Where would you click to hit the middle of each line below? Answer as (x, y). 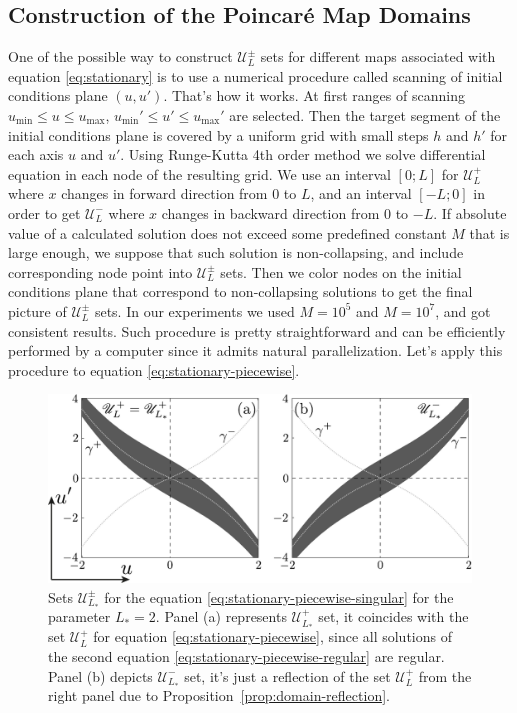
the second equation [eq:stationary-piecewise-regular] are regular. (246, 655)
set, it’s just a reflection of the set (287, 675)
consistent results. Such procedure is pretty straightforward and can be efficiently (257, 330)
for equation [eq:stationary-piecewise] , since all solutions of (272, 636)
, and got (463, 310)
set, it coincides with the (393, 616)
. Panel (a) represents (221, 616)
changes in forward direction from (164, 193)
